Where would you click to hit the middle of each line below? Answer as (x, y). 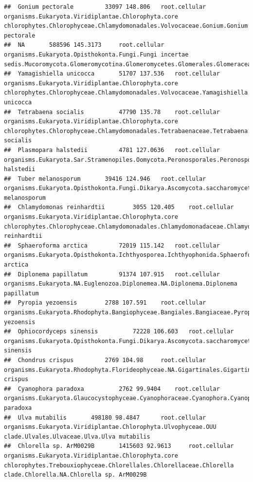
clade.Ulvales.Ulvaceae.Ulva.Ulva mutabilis (77, 436)
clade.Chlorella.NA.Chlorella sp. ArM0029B (75, 475)
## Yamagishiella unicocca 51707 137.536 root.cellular (112, 74)
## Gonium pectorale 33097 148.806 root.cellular (105, 7)
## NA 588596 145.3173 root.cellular (84, 45)
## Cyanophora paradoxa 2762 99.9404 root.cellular (112, 389)
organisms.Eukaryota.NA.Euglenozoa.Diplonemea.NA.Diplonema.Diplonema (121, 284)
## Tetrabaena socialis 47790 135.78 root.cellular (112, 112)
